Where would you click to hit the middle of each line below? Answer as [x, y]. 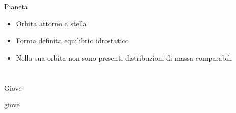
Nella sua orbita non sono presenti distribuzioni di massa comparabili [124, 57]
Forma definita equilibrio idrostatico [72, 40]
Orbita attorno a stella [51, 23]
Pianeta [16, 6]
